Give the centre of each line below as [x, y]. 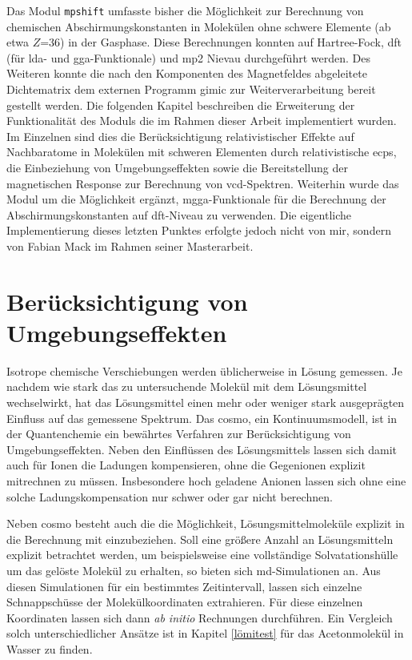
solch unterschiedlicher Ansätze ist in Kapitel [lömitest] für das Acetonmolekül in [205, 633]
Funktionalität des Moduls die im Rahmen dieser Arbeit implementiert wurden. [202, 121]
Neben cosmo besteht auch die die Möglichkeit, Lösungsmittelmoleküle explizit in [206, 523]
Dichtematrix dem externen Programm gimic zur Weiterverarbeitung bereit [191, 89]
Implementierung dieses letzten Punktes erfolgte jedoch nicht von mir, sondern [199, 230]
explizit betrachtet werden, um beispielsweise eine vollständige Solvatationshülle [202, 555]
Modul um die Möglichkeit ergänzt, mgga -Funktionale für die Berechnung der [196, 199]
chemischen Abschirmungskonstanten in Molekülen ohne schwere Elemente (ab [199, 26]
